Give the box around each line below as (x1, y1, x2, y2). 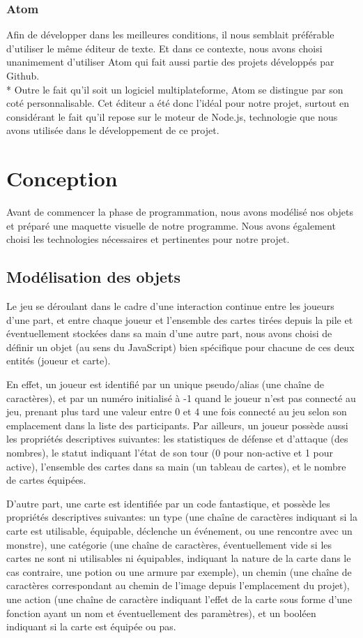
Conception (6, 164, 118, 193)
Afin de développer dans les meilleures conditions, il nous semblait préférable (6, 27, 334, 42)
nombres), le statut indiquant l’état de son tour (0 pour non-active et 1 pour (6, 445, 334, 460)
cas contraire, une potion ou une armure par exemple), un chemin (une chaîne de (6, 564, 352, 579)
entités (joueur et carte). (6, 353, 111, 368)
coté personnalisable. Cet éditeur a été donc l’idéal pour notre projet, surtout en (6, 96, 350, 110)
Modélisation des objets (6, 266, 181, 288)
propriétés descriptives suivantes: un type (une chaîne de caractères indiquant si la (6, 510, 357, 524)
